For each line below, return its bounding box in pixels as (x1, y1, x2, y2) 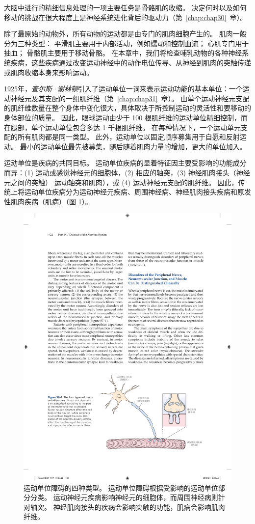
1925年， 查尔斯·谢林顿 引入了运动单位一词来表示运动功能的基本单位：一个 (4, 83, 243, 94)
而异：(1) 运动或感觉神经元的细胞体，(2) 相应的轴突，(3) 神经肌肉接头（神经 (4, 167, 250, 177)
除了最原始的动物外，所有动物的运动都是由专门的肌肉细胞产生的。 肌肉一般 (4, 28, 247, 39)
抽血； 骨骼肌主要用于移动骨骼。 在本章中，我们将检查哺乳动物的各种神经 (4, 48, 242, 58)
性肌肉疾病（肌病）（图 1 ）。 (4, 196, 92, 206)
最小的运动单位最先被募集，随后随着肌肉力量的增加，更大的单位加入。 (20, 141, 247, 151)
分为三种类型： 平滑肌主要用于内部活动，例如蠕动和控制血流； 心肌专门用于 (4, 38, 249, 48)
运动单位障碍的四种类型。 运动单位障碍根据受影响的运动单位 (24, 482, 218, 493)
